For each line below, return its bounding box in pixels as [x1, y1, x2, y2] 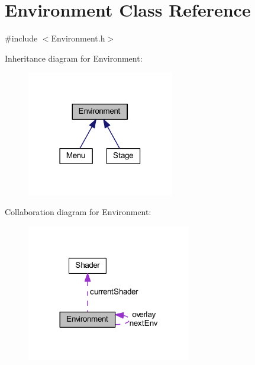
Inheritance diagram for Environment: [5, 52, 143, 64]
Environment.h [51, 32, 105, 44]
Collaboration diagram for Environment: [5, 206, 151, 218]
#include [5, 32, 38, 44]
